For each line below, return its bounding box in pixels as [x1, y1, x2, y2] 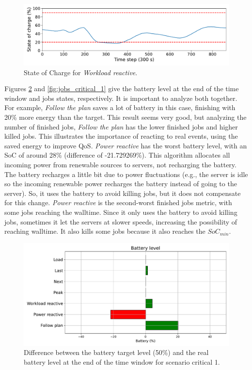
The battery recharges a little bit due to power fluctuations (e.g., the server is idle [4, 169, 248, 179]
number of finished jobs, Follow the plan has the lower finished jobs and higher [4, 121, 238, 131]
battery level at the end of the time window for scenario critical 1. [24, 356, 220, 367]
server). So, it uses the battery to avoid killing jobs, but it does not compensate [4, 188, 241, 198]
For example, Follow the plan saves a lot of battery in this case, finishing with [4, 102, 236, 113]
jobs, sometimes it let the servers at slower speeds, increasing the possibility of [4, 216, 237, 226]
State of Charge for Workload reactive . [24, 67, 138, 77]
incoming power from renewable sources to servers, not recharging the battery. [4, 160, 236, 170]
